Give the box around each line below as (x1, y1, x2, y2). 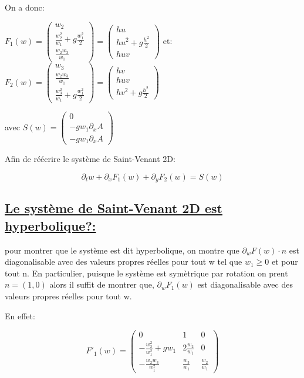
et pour (271, 255, 298, 268)
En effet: (5, 309, 35, 322)
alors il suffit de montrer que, (49, 278, 154, 291)
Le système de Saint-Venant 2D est (5, 199, 222, 217)
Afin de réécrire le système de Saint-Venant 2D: (5, 153, 175, 165)
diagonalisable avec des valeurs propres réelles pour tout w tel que (5, 255, 242, 268)
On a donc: (5, 1, 45, 13)
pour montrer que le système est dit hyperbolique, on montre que (5, 244, 239, 256)
